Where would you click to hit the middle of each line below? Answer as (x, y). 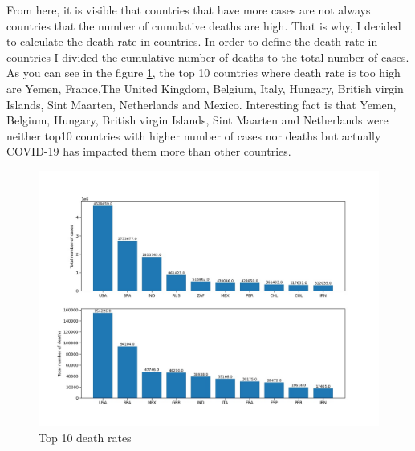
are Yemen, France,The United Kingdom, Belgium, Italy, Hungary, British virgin (205, 88)
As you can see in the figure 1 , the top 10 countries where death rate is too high (203, 73)
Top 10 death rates (85, 437)
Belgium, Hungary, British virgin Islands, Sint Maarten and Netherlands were (197, 120)
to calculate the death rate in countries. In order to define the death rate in (192, 41)
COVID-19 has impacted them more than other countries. (149, 151)
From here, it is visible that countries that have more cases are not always (189, 10)
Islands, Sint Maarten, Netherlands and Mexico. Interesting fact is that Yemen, (201, 104)
